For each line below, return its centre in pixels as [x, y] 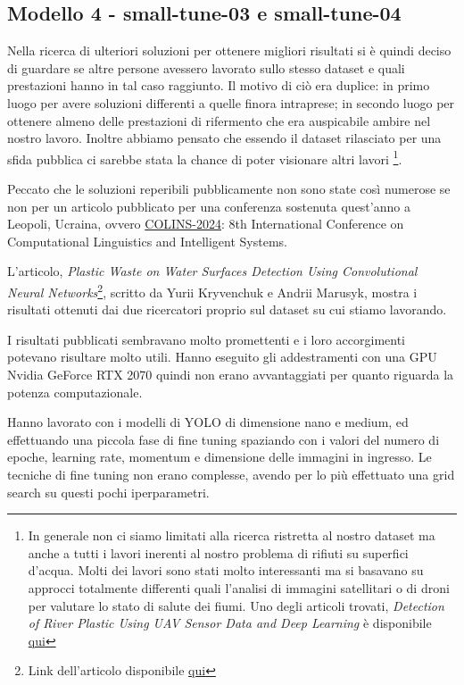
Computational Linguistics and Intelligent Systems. [147, 241]
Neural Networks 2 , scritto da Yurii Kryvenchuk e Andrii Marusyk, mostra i [212, 290]
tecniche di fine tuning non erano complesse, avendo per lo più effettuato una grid [231, 474]
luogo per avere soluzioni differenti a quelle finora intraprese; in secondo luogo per [231, 102]
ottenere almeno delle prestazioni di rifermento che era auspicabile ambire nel [219, 120]
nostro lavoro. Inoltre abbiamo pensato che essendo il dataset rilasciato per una [224, 138]
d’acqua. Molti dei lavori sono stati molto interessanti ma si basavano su [226, 570]
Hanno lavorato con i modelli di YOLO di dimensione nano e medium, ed [208, 422]
